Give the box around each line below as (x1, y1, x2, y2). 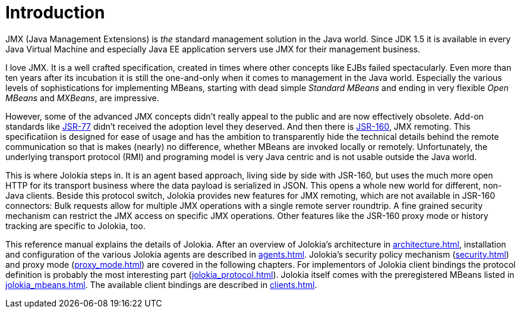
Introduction (5, 2, 105, 23)
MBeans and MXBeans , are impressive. (5, 92, 159, 103)
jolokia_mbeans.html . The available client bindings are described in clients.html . (5, 279, 317, 290)
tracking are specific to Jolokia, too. (5, 220, 146, 231)
